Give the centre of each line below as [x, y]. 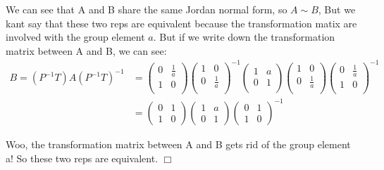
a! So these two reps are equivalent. [82, 158]
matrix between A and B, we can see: [86, 50]
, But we [337, 9]
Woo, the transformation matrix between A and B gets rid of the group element [178, 144]
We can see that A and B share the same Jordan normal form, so [147, 9]
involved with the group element [75, 37]
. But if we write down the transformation [244, 37]
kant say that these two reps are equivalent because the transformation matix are [181, 23]
